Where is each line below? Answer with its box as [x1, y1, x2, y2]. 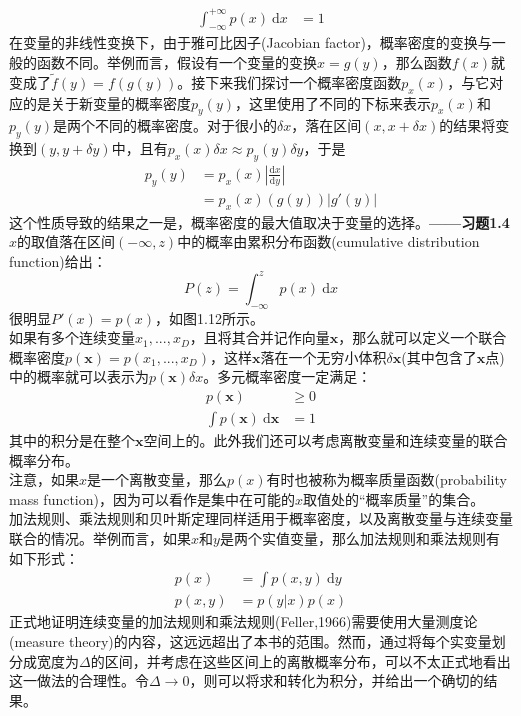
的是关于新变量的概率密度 [22, 92, 191, 113]
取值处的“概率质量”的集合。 [303, 488, 485, 509]
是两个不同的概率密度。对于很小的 [52, 115, 277, 136]
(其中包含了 [401, 346, 477, 367]
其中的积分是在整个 [9, 430, 135, 451]
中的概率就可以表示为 [9, 366, 149, 387]
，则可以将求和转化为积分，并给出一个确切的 [189, 670, 484, 691]
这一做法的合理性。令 [9, 670, 149, 691]
